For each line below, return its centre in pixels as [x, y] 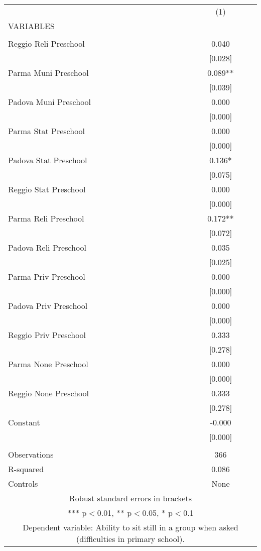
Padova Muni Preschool [50, 102]
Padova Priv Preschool [48, 306]
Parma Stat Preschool [47, 131]
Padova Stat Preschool [48, 160]
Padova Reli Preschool [47, 247]
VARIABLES [31, 26]
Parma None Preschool [48, 364]
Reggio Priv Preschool [47, 335]
